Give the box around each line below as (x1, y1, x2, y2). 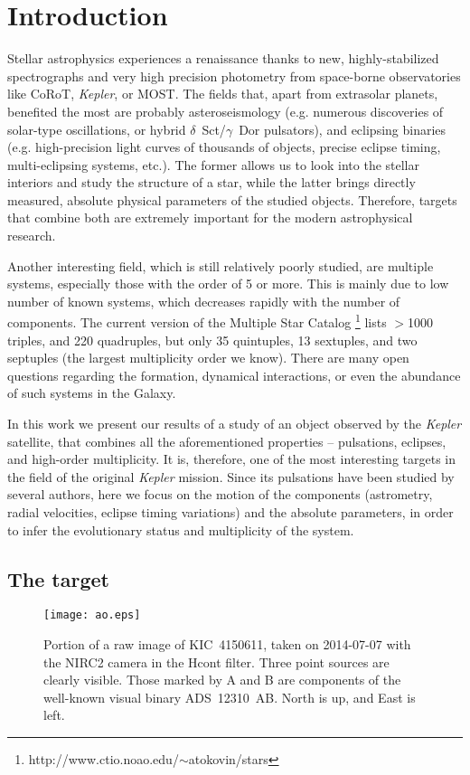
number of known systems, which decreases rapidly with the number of (7, 291, 400, 310)
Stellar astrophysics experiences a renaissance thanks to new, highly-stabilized (7, 49, 439, 68)
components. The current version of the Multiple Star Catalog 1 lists (7, 310, 387, 332)
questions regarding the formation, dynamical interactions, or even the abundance (7, 365, 461, 384)
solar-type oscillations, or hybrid (7, 119, 186, 138)
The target (7, 564, 109, 592)
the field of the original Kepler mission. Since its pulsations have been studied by (7, 467, 455, 486)
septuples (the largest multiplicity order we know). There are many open (7, 348, 409, 367)
